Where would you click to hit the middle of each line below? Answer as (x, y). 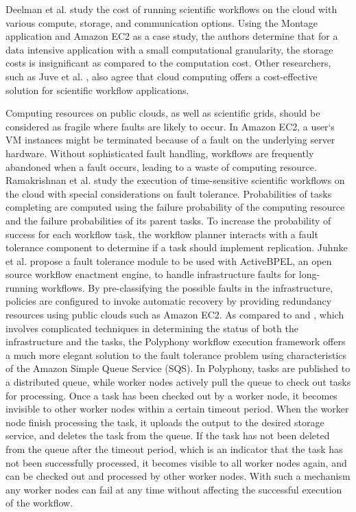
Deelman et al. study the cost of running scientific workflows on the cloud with (171, 9)
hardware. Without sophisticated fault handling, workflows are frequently (160, 153)
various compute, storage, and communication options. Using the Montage (162, 22)
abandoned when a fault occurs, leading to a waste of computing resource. (161, 166)
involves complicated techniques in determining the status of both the (152, 328)
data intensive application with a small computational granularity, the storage (169, 49)
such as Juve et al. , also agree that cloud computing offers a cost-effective (162, 76)
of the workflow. (39, 503)
